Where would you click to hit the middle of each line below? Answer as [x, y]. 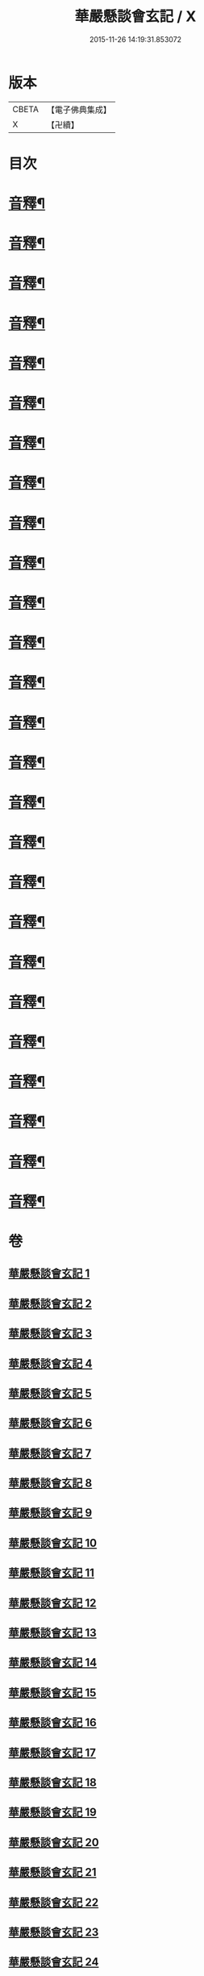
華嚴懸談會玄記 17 [52, 1752]
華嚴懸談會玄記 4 [50, 1363]
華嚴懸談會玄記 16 [52, 1723]
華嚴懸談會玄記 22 [54, 1902]
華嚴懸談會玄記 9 [50, 1513]
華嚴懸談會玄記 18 [52, 1782]
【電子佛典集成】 [79, 110]
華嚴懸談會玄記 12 [52, 1603]
